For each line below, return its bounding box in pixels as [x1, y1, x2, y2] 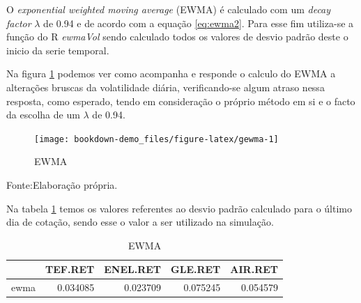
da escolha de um [6, 107, 80, 122]
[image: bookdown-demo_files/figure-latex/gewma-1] [34, 134, 279, 144]
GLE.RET [171, 262, 221, 277]
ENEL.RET [104, 262, 162, 277]
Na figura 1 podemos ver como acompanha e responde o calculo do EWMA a [6, 66, 336, 81]
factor [6, 15, 31, 30]
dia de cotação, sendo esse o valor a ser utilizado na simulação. [6, 215, 274, 229]
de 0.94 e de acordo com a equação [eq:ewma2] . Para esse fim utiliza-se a [43, 15, 354, 30]
